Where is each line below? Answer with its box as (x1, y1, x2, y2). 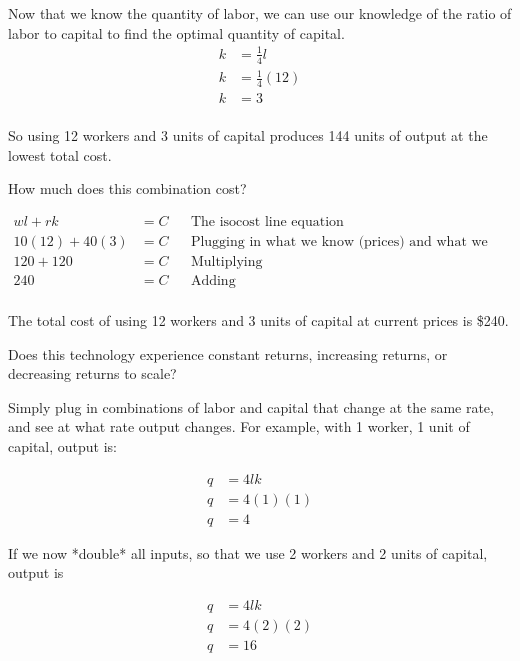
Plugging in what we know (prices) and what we (190, 234, 488, 249)
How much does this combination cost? (8, 178, 247, 199)
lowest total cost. (8, 144, 112, 165)
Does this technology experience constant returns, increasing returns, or (8, 343, 448, 364)
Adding (190, 273, 236, 288)
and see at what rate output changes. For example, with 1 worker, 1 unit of (8, 416, 470, 437)
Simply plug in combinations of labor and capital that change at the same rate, (8, 396, 494, 417)
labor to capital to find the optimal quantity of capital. (8, 22, 345, 43)
